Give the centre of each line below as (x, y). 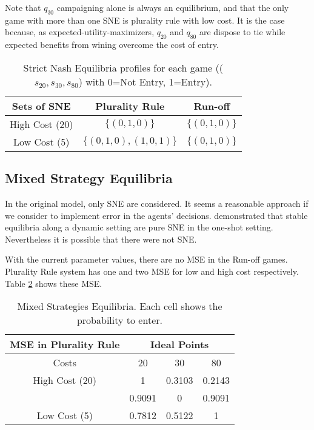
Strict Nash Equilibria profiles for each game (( (123, 67)
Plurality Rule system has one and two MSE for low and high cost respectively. (152, 271)
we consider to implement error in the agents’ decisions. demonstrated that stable (156, 215)
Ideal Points (180, 344)
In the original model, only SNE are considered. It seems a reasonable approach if (157, 203)
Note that (23, 7)
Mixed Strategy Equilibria (89, 178)
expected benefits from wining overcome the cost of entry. (112, 45)
